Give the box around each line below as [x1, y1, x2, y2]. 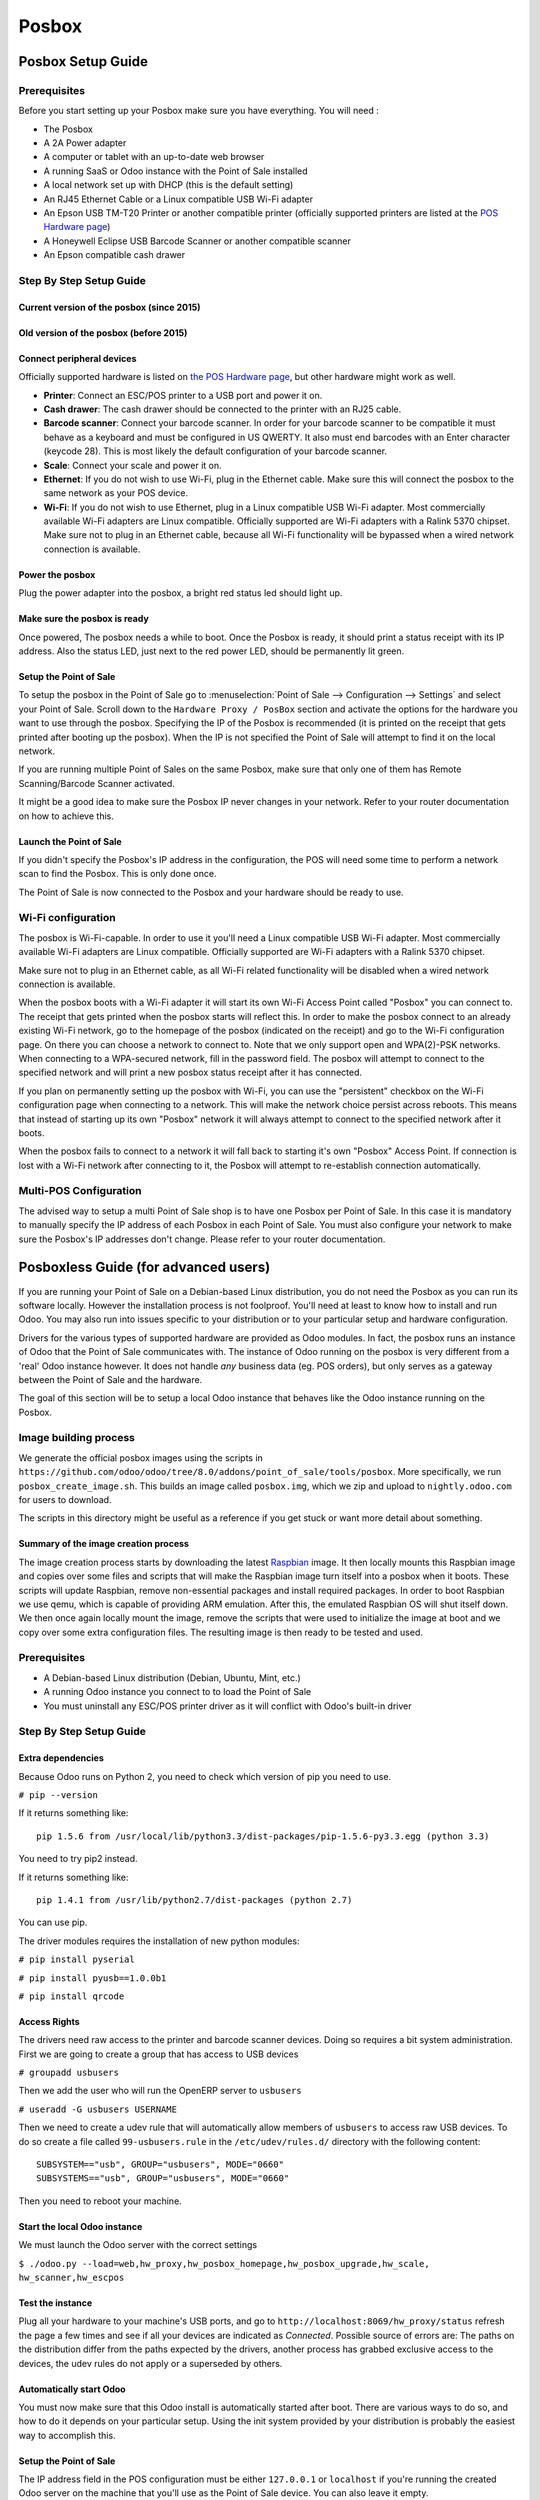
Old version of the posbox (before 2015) [18, 326, 188, 339]
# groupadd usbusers [18, 2067, 120, 2079]
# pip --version [18, 1789, 99, 1800]
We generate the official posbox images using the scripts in [18, 1451, 264, 1464]
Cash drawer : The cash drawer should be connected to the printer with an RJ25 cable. [43, 403, 402, 415]
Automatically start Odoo [18, 2383, 126, 2395]
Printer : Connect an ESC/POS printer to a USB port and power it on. [43, 389, 323, 401]
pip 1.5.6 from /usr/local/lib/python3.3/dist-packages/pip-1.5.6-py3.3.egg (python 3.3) [36, 1830, 490, 1842]
